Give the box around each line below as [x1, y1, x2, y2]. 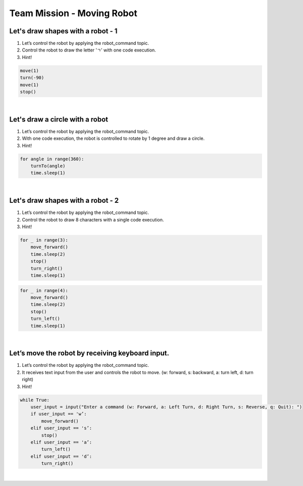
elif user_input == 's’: [30, 425, 92, 431]
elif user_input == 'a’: [30, 439, 92, 445]
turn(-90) [20, 75, 44, 81]
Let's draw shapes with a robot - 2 [9, 196, 119, 205]
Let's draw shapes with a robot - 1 [9, 27, 118, 35]
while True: [20, 397, 50, 403]
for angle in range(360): [20, 156, 84, 161]
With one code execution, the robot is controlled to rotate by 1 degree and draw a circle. [22, 135, 205, 141]
